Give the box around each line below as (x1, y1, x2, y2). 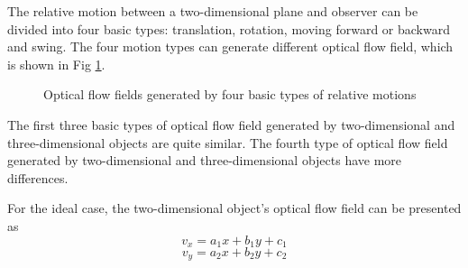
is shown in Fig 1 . (7, 54, 106, 73)
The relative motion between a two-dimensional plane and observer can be (7, 2, 418, 20)
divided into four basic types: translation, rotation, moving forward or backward (7, 19, 450, 38)
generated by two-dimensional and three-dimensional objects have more (7, 151, 402, 170)
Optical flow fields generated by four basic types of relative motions (43, 85, 417, 104)
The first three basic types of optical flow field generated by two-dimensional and (7, 115, 455, 134)
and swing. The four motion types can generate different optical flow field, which (7, 37, 454, 56)
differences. (7, 168, 69, 187)
